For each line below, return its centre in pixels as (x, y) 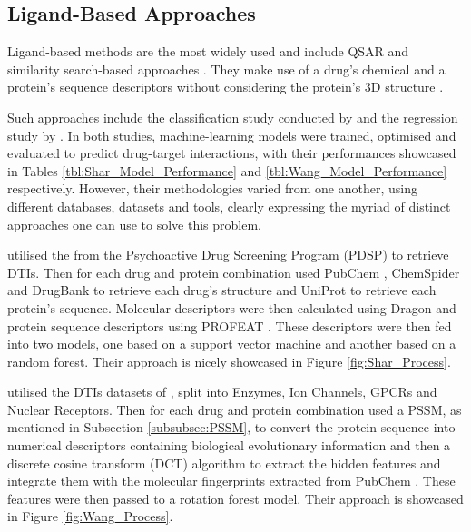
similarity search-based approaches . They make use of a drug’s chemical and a (226, 69)
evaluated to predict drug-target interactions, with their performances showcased (232, 153)
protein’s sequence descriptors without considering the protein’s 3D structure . (226, 87)
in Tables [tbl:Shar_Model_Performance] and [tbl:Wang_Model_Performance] (227, 170)
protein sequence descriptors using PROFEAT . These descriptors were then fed (230, 325)
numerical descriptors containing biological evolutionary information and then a (229, 445)
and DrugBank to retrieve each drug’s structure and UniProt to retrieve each (222, 290)
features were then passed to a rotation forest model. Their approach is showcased (235, 498)
